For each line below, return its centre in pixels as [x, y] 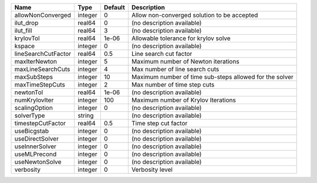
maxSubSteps [33, 77]
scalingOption [33, 108]
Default [114, 7]
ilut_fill [23, 31]
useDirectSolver [36, 139]
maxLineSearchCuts [42, 69]
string [86, 116]
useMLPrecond [36, 154]
